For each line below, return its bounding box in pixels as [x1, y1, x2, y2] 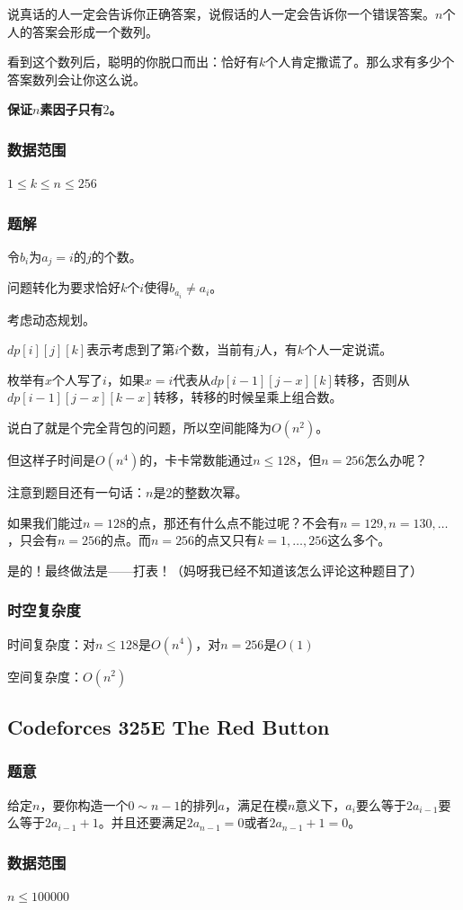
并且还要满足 [111, 813, 187, 832]
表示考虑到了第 [86, 340, 175, 359]
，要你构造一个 [40, 795, 129, 814]
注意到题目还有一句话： [7, 482, 146, 501]
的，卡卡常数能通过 [139, 450, 254, 468]
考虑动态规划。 [7, 309, 95, 328]
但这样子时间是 [7, 450, 95, 468]
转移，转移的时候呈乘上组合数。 [153, 388, 343, 406]
